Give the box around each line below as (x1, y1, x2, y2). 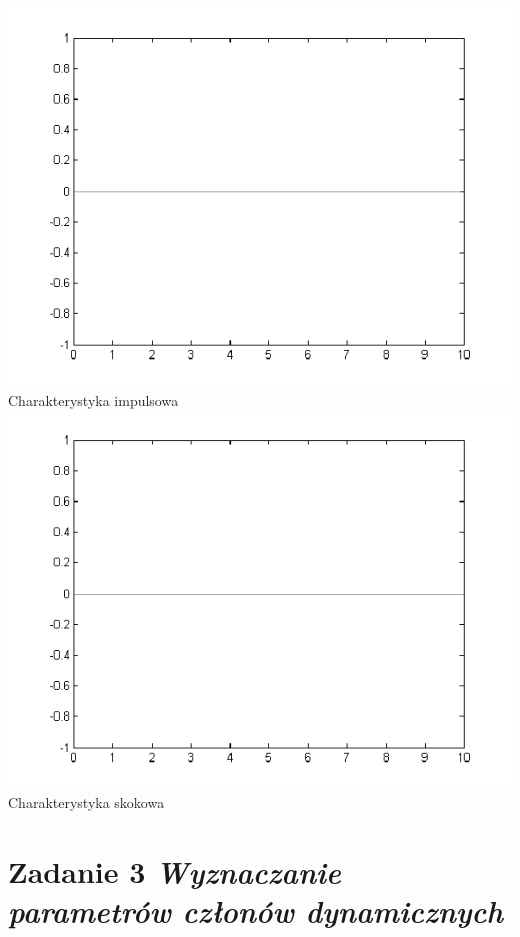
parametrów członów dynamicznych (8, 890, 504, 932)
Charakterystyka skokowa (8, 792, 165, 813)
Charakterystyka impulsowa (8, 389, 179, 410)
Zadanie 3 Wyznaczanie (8, 850, 341, 892)
